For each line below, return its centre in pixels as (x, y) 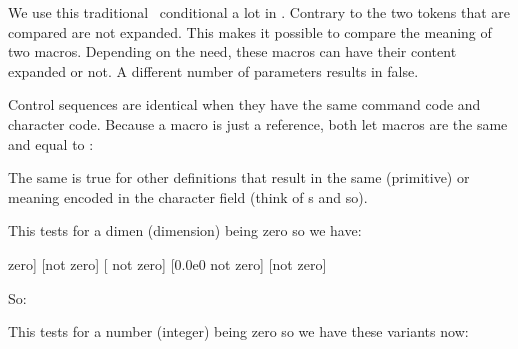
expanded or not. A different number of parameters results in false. (213, 70)
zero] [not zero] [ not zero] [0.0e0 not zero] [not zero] (167, 263)
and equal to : (51, 143)
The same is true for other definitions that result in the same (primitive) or (239, 177)
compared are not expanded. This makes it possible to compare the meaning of (250, 31)
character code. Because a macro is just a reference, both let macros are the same (258, 123)
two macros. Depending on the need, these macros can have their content (232, 51)
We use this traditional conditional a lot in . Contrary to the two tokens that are (259, 12)
